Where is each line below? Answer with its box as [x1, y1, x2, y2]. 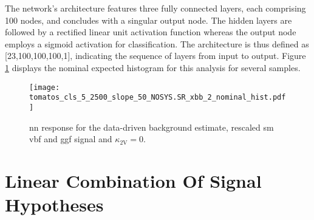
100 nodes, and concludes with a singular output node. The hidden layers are [5, 13, 292, 26]
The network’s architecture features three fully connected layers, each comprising [5, 2, 306, 14]
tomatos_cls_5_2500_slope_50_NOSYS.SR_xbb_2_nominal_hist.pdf [29, 93, 286, 102]
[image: [29, 83, 60, 92]
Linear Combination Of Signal [5, 168, 262, 193]
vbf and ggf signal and [29, 132, 112, 145]
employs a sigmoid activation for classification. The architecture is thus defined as [5, 37, 309, 50]
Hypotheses [5, 192, 104, 217]
